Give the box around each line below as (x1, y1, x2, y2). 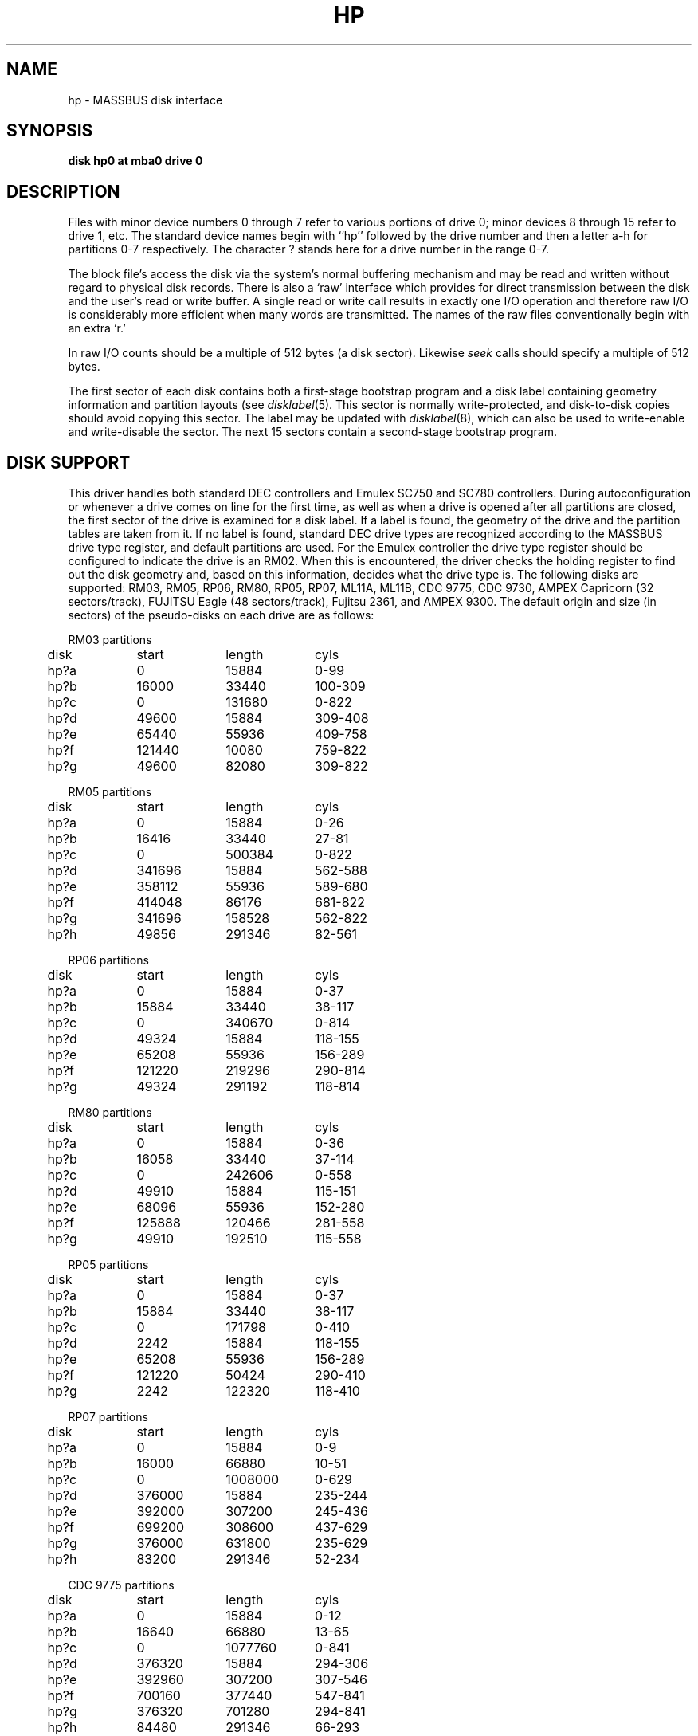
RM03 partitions (68, 633, 152, 647)
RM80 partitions (68, 1106, 152, 1120)
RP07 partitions (68, 1410, 148, 1424)
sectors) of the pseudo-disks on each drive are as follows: (68, 608, 374, 623)
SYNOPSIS (6, 120, 93, 141)
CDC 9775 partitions (68, 1578, 174, 1593)
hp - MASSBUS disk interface (68, 92, 223, 107)
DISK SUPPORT (6, 452, 131, 473)
